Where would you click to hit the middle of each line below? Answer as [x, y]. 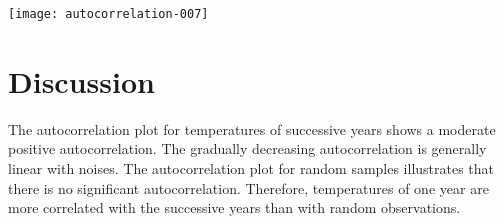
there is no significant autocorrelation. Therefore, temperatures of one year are [248, 187]
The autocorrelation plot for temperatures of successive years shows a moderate [252, 128]
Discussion [81, 80]
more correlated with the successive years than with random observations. [234, 207]
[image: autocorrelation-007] [108, 14]
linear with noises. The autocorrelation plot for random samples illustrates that [251, 167]
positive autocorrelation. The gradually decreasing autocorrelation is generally [247, 148]
